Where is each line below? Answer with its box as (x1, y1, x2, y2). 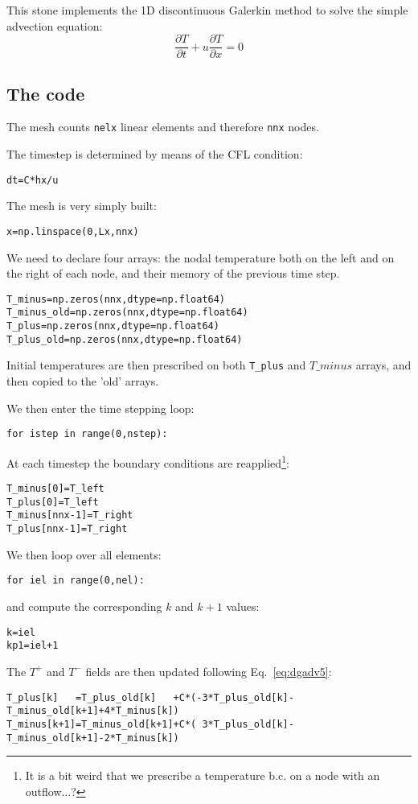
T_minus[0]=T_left (6, 483, 104, 495)
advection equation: (6, 17, 103, 34)
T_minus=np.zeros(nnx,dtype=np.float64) (6, 293, 226, 305)
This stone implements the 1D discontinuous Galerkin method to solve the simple (6, 2, 408, 18)
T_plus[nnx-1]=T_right (6, 523, 128, 535)
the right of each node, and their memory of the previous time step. (6, 265, 340, 282)
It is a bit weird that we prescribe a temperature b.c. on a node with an (25, 767, 380, 784)
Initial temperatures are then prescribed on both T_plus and (6, 357, 306, 373)
